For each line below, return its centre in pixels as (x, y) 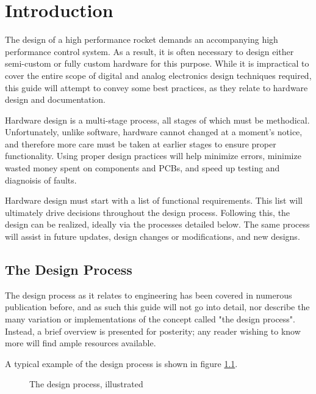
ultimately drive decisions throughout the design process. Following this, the (148, 212)
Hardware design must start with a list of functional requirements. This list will (154, 200)
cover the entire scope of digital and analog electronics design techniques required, (158, 75)
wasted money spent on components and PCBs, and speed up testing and (142, 168)
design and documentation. (55, 99)
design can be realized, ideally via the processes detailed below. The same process (157, 224)
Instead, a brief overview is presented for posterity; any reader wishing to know (153, 331)
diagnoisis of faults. (41, 180)
